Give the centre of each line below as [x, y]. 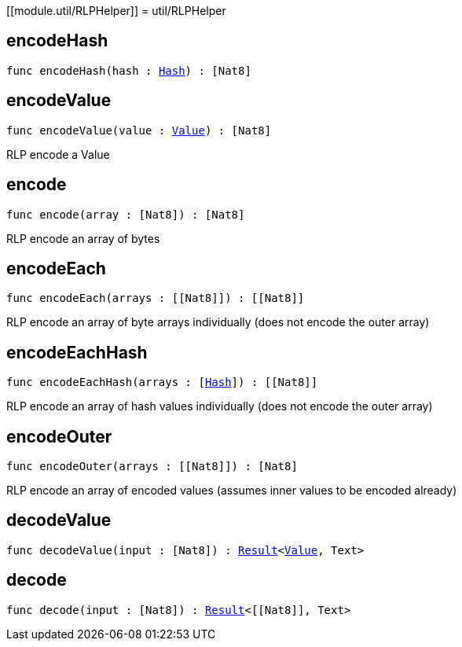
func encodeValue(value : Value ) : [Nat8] [139, 130]
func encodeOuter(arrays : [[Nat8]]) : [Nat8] [152, 467]
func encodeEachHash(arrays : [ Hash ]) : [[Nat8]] [162, 382]
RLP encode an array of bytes [83, 238]
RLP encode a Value [58, 154]
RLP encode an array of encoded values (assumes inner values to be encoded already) [232, 491]
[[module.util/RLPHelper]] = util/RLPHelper [116, 11]
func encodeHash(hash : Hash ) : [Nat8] [129, 70]
